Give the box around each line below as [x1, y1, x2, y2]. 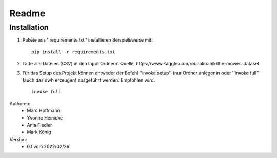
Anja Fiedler [27, 122, 52, 128]
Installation [9, 23, 49, 32]
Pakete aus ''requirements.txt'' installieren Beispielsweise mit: [22, 37, 153, 43]
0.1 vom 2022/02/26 [27, 144, 70, 150]
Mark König [27, 129, 51, 135]
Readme [9, 8, 46, 19]
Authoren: [9, 100, 31, 106]
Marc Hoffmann [27, 108, 60, 114]
